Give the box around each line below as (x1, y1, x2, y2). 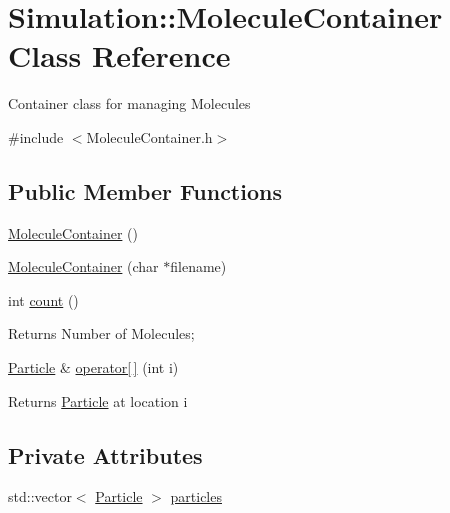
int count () (8, 289, 79, 310)
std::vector (8, 486, 72, 507)
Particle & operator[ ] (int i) (8, 357, 179, 378)
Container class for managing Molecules (8, 93, 251, 114)
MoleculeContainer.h (86, 126, 213, 147)
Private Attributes (8, 439, 203, 470)
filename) (170, 256, 227, 277)
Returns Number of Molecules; (8, 323, 195, 344)
